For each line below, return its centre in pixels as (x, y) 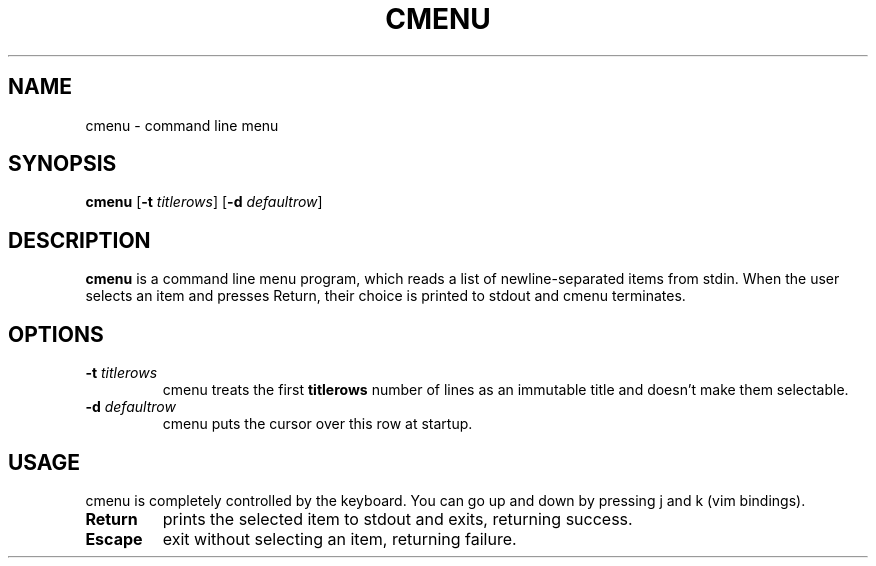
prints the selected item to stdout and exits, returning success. (397, 518)
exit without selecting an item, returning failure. (339, 538)
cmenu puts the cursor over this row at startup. (317, 424)
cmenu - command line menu (182, 125)
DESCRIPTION (79, 240)
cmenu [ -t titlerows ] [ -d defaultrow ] (204, 202)
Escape (114, 538)
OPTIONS (56, 334)
